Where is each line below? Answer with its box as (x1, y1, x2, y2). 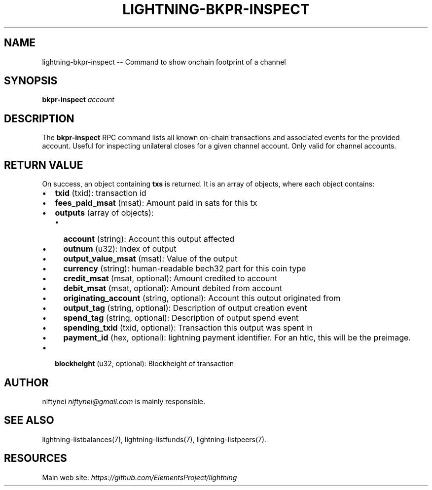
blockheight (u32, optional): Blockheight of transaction (55, 359, 234, 368)
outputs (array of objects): (55, 208, 154, 218)
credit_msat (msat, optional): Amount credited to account (63, 273, 278, 284)
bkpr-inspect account (42, 95, 114, 104)
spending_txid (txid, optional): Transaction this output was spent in (63, 323, 313, 333)
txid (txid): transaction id (55, 188, 146, 198)
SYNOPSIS (4, 75, 58, 87)
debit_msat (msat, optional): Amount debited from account (63, 283, 283, 294)
